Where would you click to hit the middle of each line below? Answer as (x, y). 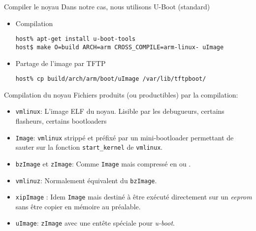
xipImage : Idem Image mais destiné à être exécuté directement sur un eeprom (134, 197)
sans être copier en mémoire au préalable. (78, 206)
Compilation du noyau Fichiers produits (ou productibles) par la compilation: (121, 94)
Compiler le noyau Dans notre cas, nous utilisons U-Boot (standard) (107, 6)
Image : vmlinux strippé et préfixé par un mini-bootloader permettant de (125, 137)
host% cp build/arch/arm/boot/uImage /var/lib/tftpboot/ (111, 79)
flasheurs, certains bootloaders (61, 121)
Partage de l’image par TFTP (61, 63)
